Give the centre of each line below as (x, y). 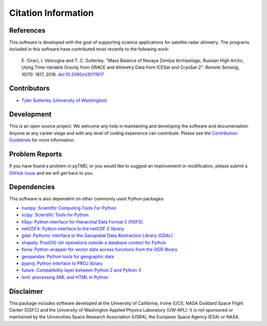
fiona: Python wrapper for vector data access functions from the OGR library (99, 249)
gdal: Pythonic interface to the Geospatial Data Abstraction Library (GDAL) (97, 235)
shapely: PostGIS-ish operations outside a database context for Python (94, 242)
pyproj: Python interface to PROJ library (62, 263)
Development (30, 115)
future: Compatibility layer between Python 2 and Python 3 (81, 270)
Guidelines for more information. (42, 140)
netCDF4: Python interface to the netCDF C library (73, 229)
